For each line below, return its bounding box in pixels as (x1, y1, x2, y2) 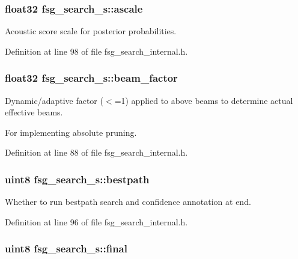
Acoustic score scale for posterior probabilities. (5, 25, 177, 37)
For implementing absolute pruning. (5, 126, 137, 138)
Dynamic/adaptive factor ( (5, 94, 103, 106)
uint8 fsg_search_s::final (5, 241, 127, 256)
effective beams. (5, 106, 63, 118)
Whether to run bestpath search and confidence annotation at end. (5, 195, 251, 208)
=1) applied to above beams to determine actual (114, 94, 293, 106)
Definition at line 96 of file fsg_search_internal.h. (5, 215, 188, 228)
